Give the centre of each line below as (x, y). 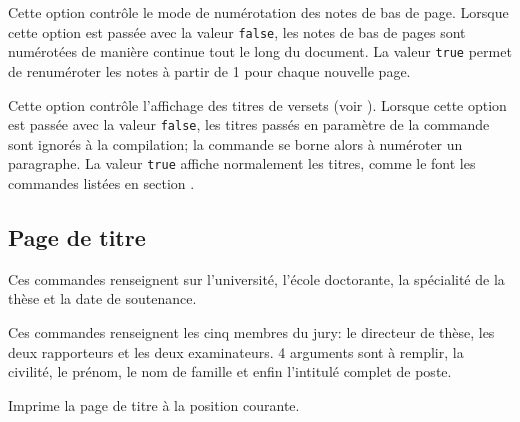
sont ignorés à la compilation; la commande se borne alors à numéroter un (235, 143)
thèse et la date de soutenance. (102, 298)
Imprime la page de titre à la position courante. (154, 404)
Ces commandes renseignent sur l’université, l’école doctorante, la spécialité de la (256, 278)
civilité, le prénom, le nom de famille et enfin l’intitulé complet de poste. (230, 371)
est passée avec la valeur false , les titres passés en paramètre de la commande (249, 124)
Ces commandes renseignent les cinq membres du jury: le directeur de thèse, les (251, 331)
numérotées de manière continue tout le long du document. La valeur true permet (260, 51)
